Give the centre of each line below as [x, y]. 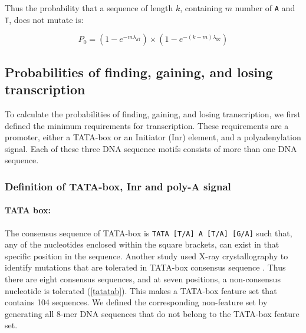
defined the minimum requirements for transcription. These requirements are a [147, 125]
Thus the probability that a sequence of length [89, 8]
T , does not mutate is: [44, 19]
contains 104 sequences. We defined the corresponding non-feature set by [136, 302]
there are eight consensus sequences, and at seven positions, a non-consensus [143, 278]
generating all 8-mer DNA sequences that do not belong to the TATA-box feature [152, 313]
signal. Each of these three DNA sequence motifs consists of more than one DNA [151, 148]
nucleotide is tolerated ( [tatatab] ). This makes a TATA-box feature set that [141, 290]
